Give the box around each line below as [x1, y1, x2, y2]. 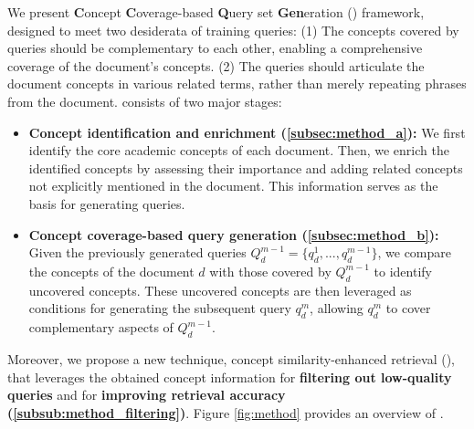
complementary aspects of [28, 318, 174, 337]
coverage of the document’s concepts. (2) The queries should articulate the [7, 56, 425, 75]
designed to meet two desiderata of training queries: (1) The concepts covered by [7, 20, 459, 39]
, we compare [377, 243, 451, 262]
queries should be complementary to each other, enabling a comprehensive [7, 38, 423, 58]
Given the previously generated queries [28, 243, 247, 262]
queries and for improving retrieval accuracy [7, 385, 286, 404]
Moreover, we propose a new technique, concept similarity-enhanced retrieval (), [7, 349, 455, 368]
